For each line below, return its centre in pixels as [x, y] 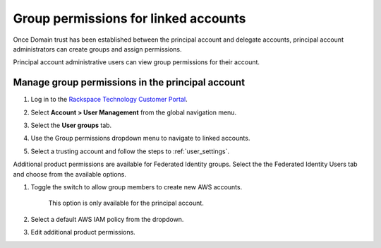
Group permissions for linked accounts [129, 18]
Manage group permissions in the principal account [129, 82]
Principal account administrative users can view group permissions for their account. [137, 62]
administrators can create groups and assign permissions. [98, 49]
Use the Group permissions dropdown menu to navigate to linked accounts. [140, 138]
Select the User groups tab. [71, 125]
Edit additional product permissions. [83, 232]
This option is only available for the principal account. [126, 203]
